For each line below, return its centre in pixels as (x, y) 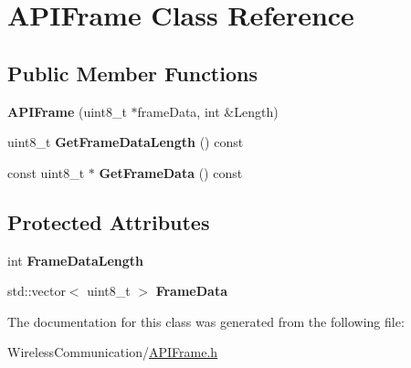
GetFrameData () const (171, 172)
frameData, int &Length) (208, 111)
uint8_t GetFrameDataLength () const (126, 142)
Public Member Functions (132, 73)
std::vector (37, 291)
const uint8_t (46, 172)
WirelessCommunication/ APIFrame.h (113, 352)
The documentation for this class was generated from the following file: (206, 321)
